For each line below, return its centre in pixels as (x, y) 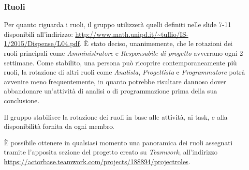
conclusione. (22, 100)
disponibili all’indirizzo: (38, 34)
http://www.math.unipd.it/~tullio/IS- (132, 34)
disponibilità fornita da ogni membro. (59, 126)
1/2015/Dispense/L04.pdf (42, 43)
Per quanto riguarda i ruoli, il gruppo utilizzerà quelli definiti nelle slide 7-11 (117, 24)
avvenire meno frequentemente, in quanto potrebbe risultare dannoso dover (115, 81)
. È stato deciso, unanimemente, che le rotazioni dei (156, 43)
